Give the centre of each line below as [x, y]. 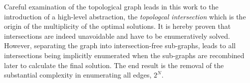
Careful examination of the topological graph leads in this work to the [111, 6]
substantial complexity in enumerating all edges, [78, 75]
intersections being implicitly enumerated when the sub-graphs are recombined [124, 55]
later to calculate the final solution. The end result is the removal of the [114, 65]
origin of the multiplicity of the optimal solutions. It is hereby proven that [118, 26]
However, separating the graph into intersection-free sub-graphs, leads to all [120, 45]
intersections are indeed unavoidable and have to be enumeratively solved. [117, 36]
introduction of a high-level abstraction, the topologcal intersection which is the [125, 16]
